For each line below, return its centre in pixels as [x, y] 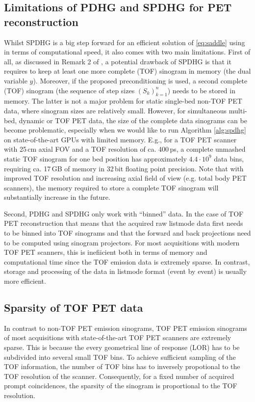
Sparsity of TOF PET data [74, 308]
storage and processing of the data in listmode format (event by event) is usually [125, 271]
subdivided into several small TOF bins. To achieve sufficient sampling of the [120, 357]
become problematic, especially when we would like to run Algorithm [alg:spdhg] [125, 130]
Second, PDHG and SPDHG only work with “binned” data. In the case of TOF [124, 213]
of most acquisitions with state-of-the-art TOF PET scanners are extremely [118, 337]
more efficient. [25, 281]
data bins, [229, 158]
